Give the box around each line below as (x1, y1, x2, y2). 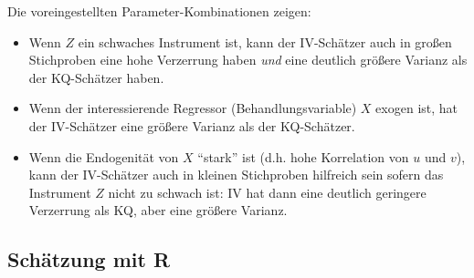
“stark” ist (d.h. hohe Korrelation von (197, 147, 409, 166)
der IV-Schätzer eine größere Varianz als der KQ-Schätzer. (28, 116, 355, 135)
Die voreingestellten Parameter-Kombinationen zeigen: (7, 2, 311, 20)
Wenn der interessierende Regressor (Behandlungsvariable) (28, 98, 357, 118)
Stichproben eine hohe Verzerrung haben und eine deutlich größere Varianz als (28, 50, 468, 69)
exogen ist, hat (375, 98, 458, 118)
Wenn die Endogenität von (28, 147, 179, 166)
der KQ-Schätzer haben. (28, 67, 164, 87)
